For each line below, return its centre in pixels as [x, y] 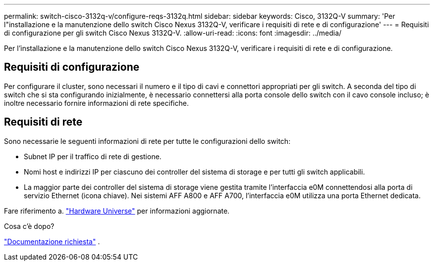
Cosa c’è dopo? [29, 226]
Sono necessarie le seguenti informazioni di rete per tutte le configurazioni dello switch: [147, 141]
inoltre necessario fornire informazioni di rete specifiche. [96, 103]
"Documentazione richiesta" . [52, 241]
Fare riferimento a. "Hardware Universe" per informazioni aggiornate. [117, 211]
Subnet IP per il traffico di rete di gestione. [93, 156]
